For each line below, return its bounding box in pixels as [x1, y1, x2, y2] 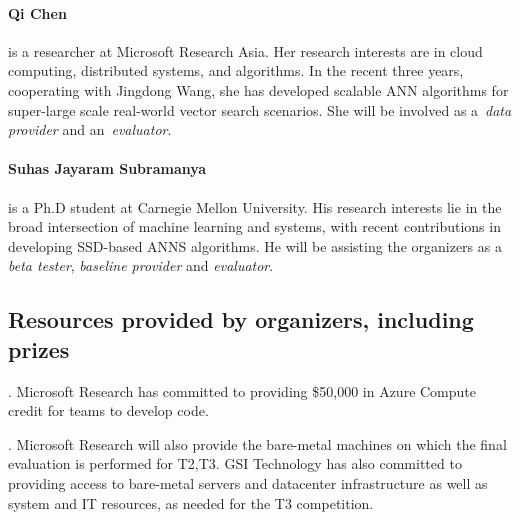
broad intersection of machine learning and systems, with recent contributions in [8, 216, 501, 237]
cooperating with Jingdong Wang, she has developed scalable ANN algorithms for [8, 79, 509, 100]
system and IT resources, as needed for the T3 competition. [8, 492, 374, 513]
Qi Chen [8, 2, 67, 23]
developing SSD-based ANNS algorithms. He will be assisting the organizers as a [8, 235, 502, 256]
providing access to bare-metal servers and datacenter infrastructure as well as [8, 472, 488, 493]
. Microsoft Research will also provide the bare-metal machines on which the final [8, 433, 507, 454]
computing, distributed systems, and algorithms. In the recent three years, [8, 60, 464, 81]
